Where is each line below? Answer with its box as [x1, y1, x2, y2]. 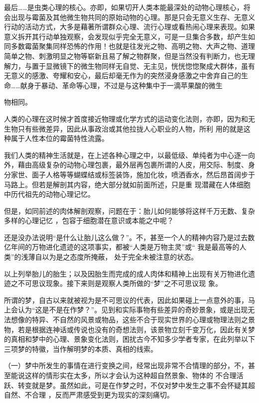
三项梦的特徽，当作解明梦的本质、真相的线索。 [4, 343, 157, 354]
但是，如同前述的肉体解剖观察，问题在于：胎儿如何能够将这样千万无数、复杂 [4, 205, 255, 216]
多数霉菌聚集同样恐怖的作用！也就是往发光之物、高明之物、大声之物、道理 [10, 41, 255, 51]
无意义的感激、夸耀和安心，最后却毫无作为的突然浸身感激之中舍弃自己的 [4, 70, 241, 81]
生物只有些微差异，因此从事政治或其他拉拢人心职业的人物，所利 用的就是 [4, 123, 244, 134]
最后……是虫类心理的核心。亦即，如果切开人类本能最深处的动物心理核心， [4, 2, 244, 12]
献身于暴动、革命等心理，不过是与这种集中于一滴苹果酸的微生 [20, 80, 223, 90]
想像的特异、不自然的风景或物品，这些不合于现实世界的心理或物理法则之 [10, 314, 248, 325]
